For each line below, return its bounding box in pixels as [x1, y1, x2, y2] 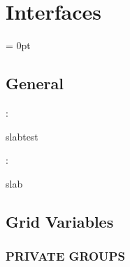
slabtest [6, 129, 38, 143]
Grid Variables [6, 210, 114, 232]
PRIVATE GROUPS [6, 247, 125, 264]
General [6, 72, 64, 94]
